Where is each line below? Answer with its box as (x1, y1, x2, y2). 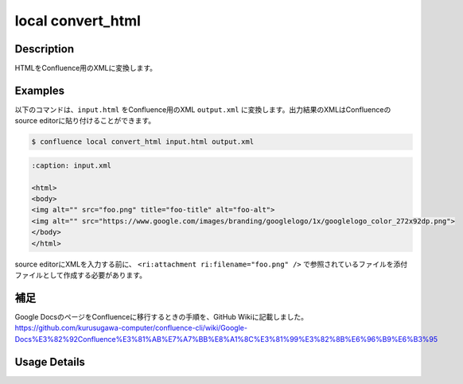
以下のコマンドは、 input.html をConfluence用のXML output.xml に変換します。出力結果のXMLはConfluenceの (14, 104, 391, 114)
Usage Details (14, 355, 85, 369)
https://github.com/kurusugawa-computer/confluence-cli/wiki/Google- (14, 323, 248, 333)
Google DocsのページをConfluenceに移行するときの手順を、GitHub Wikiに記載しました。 (14, 312, 309, 321)
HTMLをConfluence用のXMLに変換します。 (14, 64, 158, 73)
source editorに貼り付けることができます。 (14, 116, 156, 126)
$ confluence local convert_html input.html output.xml (31, 138, 255, 146)
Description (14, 42, 75, 56)
